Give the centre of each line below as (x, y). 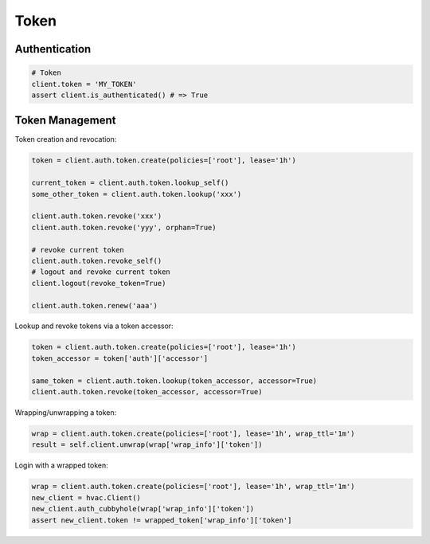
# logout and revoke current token (101, 272)
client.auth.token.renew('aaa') (95, 305)
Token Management (65, 121)
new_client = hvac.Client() (86, 497)
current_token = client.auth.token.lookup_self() (130, 183)
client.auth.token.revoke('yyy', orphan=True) (124, 227)
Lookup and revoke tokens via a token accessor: (94, 326)
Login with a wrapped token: (62, 465)
